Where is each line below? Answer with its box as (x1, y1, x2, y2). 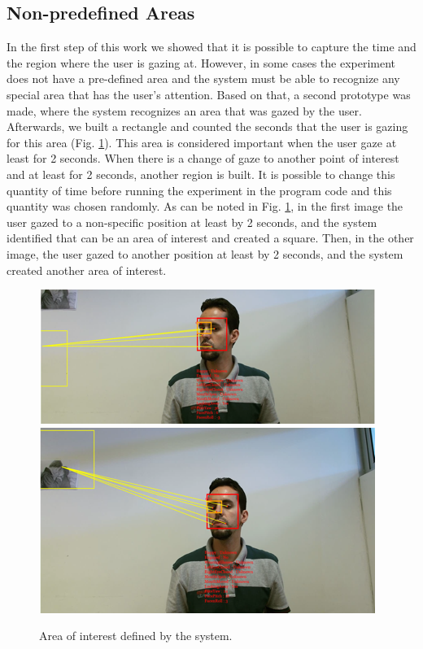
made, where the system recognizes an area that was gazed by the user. (7, 102, 362, 119)
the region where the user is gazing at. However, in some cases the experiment (7, 54, 396, 71)
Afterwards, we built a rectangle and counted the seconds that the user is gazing (7, 118, 408, 135)
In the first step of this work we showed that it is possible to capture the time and (7, 38, 416, 55)
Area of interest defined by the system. (39, 627, 233, 644)
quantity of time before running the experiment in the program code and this (7, 181, 392, 198)
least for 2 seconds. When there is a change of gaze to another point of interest (7, 150, 399, 167)
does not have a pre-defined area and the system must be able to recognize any (7, 70, 400, 87)
